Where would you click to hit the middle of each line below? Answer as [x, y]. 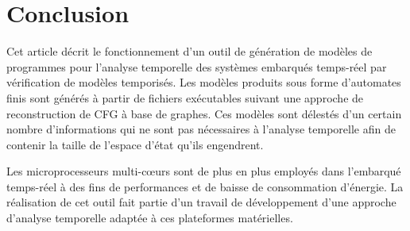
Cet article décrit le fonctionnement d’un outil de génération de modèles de [190, 51]
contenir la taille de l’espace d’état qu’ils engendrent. [135, 144]
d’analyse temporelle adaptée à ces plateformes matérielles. [150, 218]
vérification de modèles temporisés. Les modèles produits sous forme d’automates [204, 82]
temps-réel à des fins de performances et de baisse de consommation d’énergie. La [205, 186]
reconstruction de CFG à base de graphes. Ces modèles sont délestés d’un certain [204, 113]
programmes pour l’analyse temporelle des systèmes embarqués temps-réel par [197, 66]
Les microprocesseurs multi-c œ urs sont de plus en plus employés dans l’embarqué [204, 171]
